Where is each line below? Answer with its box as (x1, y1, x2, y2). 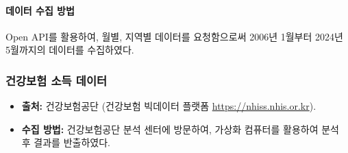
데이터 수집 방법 (5, 3, 75, 17)
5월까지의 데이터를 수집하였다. (5, 43, 134, 57)
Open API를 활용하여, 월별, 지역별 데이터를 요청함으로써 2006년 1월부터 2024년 (5, 29, 343, 43)
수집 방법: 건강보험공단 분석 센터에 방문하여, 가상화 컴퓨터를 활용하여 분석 (21, 121, 339, 136)
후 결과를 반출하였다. (21, 135, 110, 150)
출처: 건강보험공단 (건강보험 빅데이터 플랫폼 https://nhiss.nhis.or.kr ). (21, 99, 316, 113)
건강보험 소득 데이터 (5, 71, 107, 89)
